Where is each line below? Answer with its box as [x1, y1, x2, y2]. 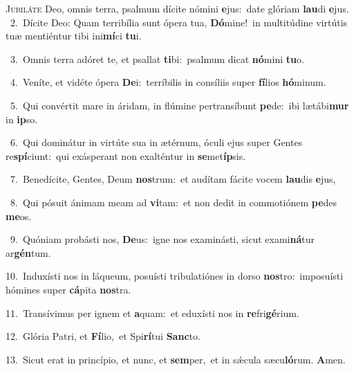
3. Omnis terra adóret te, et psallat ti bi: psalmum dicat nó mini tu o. [10, 51, 304, 66]
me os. [6, 208, 32, 223]
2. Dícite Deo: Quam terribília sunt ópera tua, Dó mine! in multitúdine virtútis [10, 15, 348, 29]
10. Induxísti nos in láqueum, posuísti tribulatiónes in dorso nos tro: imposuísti [6, 269, 344, 283]
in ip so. [6, 111, 38, 126]
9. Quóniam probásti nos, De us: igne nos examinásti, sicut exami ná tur [10, 232, 315, 246]
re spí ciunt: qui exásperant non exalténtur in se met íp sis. [6, 148, 246, 163]
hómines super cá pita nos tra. [6, 282, 131, 296]
